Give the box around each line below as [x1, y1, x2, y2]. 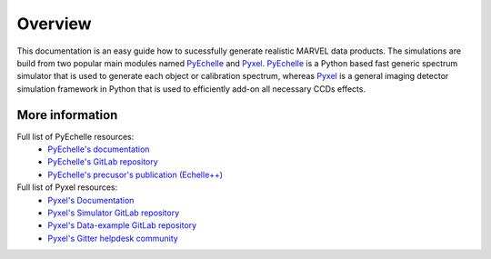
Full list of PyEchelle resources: [16, 131, 135, 142]
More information [16, 107, 118, 123]
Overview [16, 14, 92, 34]
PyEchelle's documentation [47, 144, 150, 154]
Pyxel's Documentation [47, 194, 135, 205]
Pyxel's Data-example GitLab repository [47, 220, 197, 231]
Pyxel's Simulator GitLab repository [47, 207, 180, 218]
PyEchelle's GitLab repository [47, 156, 158, 167]
